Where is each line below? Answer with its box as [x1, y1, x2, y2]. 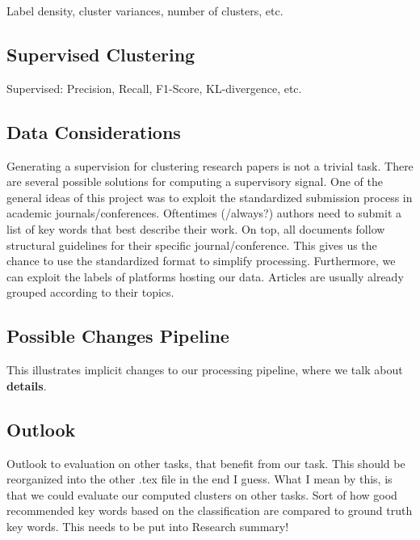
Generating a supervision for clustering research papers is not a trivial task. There [6, 157, 414, 174]
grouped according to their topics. [6, 284, 174, 301]
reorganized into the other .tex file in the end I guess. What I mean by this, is [6, 470, 393, 487]
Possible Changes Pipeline [6, 323, 229, 348]
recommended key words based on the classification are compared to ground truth [6, 502, 413, 519]
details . [6, 377, 47, 394]
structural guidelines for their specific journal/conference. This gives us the [6, 236, 377, 253]
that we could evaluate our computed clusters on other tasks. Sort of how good [6, 486, 397, 503]
